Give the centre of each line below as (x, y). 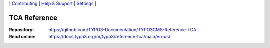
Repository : (22, 29)
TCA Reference (33, 18)
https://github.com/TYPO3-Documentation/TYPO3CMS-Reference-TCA (123, 29)
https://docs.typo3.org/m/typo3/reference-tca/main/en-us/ (110, 37)
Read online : (22, 37)
